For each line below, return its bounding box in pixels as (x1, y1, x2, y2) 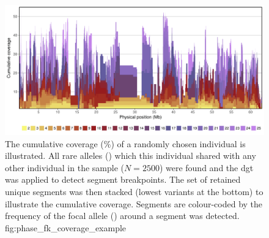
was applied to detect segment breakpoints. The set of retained (5, 173, 241, 186)
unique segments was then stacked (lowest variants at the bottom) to (5, 185, 263, 198)
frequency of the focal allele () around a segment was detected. (5, 209, 240, 222)
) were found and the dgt (159, 161, 254, 174)
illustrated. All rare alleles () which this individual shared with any (5, 149, 256, 162)
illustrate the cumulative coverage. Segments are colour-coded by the (5, 197, 263, 210)
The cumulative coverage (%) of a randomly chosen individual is (5, 137, 246, 150)
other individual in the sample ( (5, 161, 124, 174)
